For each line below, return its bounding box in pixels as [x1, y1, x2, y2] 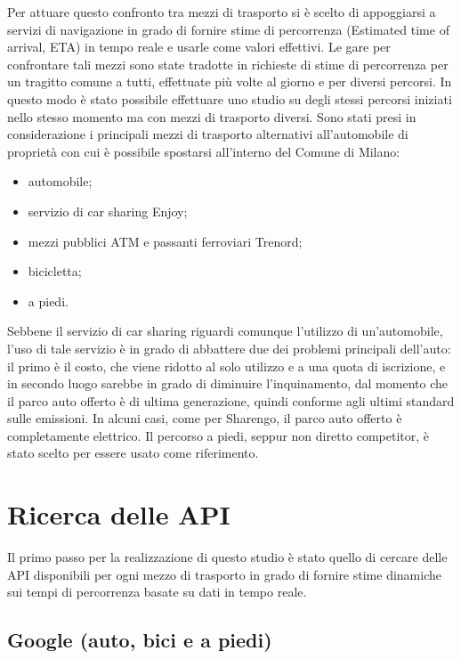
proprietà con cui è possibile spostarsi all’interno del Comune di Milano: [7, 142, 400, 160]
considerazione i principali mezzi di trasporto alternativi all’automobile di [7, 125, 408, 143]
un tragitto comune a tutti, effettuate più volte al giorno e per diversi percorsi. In [7, 72, 452, 91]
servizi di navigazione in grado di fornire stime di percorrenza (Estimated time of [7, 20, 449, 38]
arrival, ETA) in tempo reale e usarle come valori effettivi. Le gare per [7, 37, 391, 56]
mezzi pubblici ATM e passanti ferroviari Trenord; [28, 232, 303, 250]
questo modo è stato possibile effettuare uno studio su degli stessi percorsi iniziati [7, 89, 452, 108]
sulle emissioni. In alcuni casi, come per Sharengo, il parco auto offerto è [7, 409, 402, 427]
